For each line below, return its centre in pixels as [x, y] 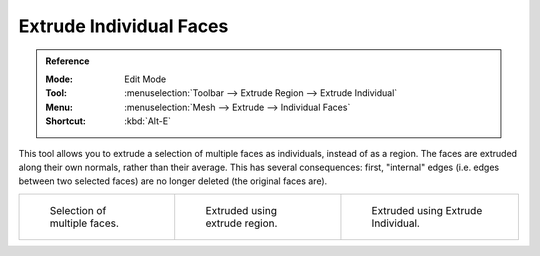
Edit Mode [145, 79]
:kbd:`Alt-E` [148, 121]
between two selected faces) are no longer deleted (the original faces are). [173, 181]
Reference [67, 61]
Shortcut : [66, 121]
